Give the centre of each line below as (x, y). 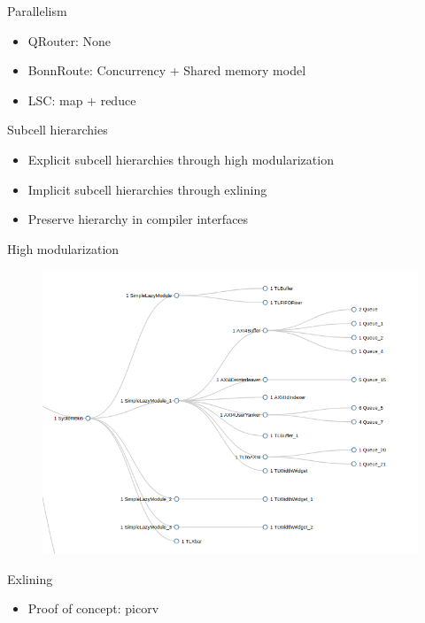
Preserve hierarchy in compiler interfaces (138, 219)
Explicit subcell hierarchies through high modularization (181, 159)
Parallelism (37, 11)
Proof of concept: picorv (93, 608)
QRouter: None (69, 40)
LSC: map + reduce (82, 100)
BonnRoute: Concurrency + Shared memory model (167, 70)
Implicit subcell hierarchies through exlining (147, 189)
